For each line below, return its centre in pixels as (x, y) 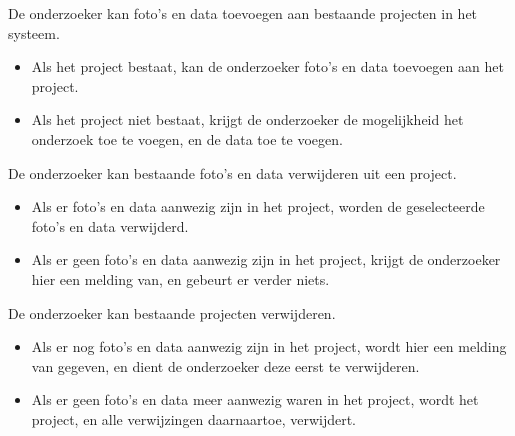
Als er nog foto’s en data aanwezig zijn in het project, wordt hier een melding (269, 346)
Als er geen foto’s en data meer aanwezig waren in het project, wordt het (255, 399)
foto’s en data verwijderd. (110, 225)
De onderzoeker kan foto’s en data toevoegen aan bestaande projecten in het (243, 13)
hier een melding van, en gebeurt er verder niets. (180, 278)
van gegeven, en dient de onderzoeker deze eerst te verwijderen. (225, 365)
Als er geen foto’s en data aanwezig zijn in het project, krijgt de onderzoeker (266, 259)
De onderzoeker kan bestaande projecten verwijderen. (172, 312)
